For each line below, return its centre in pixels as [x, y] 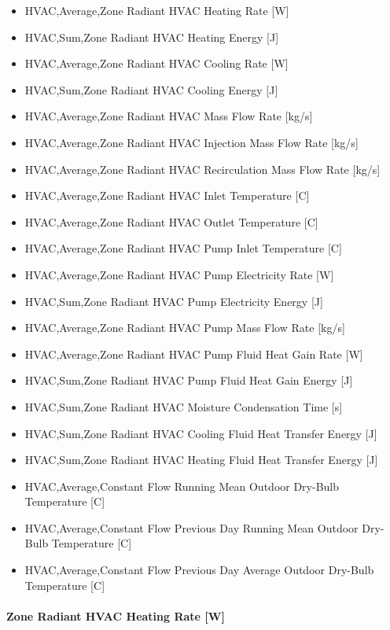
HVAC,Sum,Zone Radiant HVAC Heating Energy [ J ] [152, 37]
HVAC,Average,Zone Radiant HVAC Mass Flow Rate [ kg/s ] [169, 116]
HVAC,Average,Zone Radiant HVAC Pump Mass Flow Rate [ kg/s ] [185, 328]
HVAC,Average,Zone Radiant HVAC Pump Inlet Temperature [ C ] [183, 248]
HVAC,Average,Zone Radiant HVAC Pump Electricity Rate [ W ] [179, 274]
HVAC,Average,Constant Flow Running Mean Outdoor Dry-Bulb [182, 486]
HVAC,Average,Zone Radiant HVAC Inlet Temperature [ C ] [167, 195]
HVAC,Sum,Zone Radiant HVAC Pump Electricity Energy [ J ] [174, 301]
